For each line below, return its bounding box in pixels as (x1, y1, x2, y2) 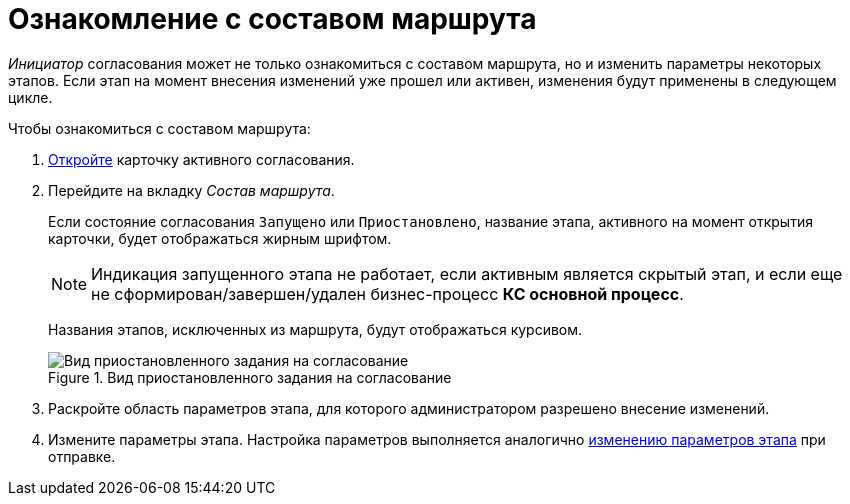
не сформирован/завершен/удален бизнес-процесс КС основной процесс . (91, 283, 684, 304)
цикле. (8, 88, 53, 106)
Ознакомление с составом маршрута (8, 2, 537, 36)
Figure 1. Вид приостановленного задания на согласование (48, 368, 452, 386)
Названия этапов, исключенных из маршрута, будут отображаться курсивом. (48, 320, 583, 338)
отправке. (48, 447, 116, 465)
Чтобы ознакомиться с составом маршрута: (8, 119, 311, 137)
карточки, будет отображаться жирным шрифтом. (48, 229, 392, 247)
